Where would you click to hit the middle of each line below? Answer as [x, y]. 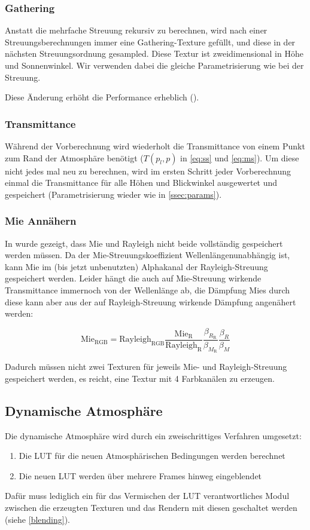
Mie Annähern [41, 221]
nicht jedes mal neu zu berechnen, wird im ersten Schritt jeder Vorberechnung [148, 171]
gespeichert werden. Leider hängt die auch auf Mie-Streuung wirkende [133, 278]
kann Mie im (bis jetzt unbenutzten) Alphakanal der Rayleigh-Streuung [136, 266]
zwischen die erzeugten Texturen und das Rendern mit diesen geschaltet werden [151, 507]
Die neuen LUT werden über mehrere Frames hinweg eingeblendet [140, 475]
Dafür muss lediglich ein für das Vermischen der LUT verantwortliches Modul [147, 496]
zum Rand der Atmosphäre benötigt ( [74, 157]
